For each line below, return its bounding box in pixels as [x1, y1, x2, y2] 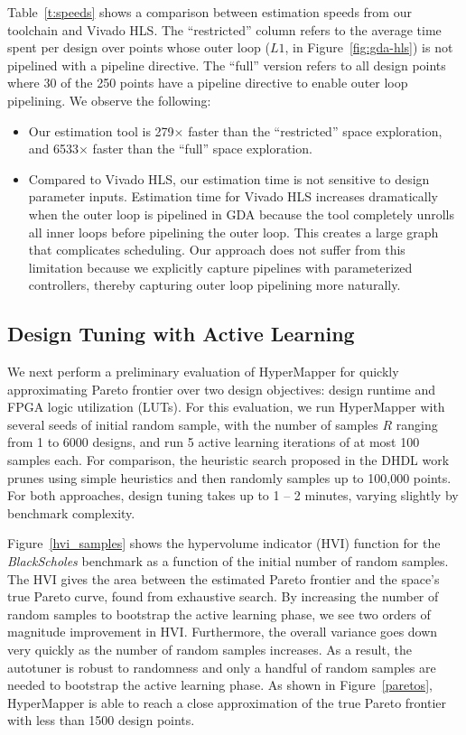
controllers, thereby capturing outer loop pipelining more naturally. [28, 275, 401, 294]
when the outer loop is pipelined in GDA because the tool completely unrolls [28, 204, 454, 223]
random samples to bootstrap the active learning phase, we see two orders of [7, 604, 431, 623]
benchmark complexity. [7, 503, 135, 522]
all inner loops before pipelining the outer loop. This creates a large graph [28, 222, 439, 241]
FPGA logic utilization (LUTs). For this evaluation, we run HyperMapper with [7, 397, 445, 416]
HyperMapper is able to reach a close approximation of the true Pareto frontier [7, 693, 447, 712]
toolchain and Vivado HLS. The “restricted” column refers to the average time [7, 20, 442, 39]
